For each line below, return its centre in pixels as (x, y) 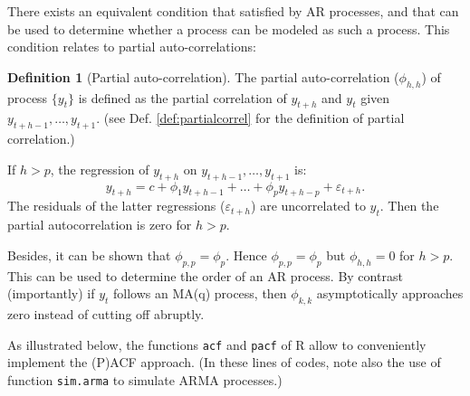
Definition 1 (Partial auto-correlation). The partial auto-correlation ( (203, 76)
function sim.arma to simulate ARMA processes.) (145, 379)
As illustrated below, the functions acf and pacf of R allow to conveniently (217, 344)
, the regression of (100, 169)
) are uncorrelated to (308, 206)
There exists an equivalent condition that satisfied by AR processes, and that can (233, 11)
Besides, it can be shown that (89, 255)
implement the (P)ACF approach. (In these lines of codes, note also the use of (224, 362)
